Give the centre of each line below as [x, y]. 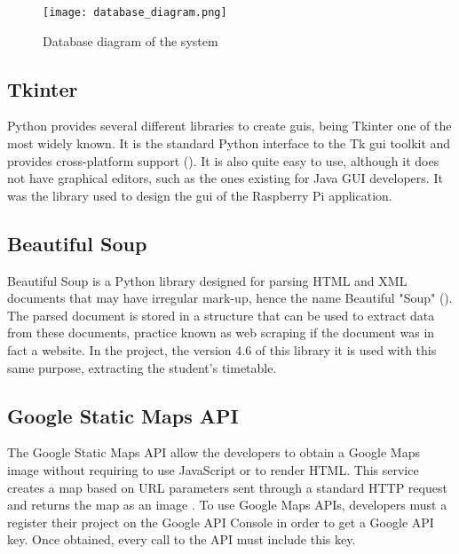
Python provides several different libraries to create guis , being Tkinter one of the [229, 126]
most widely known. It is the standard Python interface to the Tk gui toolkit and [229, 143]
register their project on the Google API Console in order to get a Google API [221, 522]
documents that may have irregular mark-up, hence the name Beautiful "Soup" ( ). [230, 298]
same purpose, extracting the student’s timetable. [142, 367]
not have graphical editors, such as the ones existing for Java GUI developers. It [225, 178]
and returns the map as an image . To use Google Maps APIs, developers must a [227, 505]
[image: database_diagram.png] [135, 12]
